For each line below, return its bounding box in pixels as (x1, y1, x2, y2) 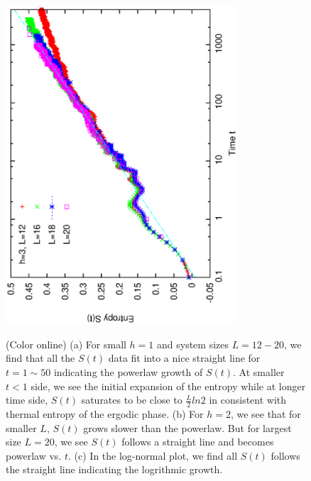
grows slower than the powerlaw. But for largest (83, 420, 292, 435)
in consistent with (209, 392, 287, 407)
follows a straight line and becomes (121, 434, 274, 449)
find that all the (6, 350, 75, 365)
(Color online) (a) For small (6, 336, 126, 351)
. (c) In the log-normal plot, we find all (68, 448, 238, 463)
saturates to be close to (81, 392, 182, 407)
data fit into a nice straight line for (108, 350, 261, 365)
